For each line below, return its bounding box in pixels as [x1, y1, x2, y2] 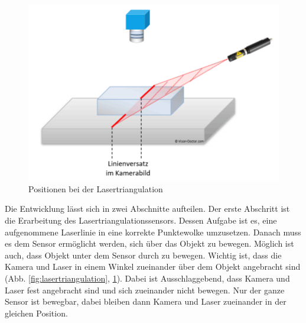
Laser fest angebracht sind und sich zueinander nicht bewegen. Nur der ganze [5, 283, 285, 296]
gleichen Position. [5, 306, 68, 319]
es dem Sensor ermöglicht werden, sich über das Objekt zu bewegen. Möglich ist [5, 237, 294, 250]
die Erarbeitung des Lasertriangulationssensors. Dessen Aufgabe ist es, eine [5, 214, 277, 227]
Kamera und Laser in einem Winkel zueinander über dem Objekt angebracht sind [5, 260, 301, 273]
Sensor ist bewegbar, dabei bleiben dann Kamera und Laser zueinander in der [5, 295, 287, 308]
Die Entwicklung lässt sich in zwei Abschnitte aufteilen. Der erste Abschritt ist [5, 202, 290, 215]
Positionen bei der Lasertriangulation [28, 182, 163, 195]
